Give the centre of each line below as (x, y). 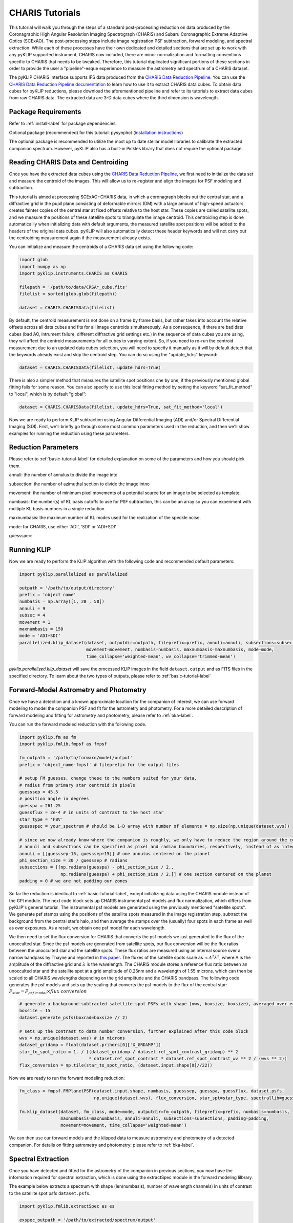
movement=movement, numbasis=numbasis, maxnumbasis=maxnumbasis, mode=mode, (180, 650)
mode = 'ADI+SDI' (40, 636)
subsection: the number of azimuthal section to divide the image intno (79, 484)
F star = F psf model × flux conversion (48, 992)
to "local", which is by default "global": (48, 394)
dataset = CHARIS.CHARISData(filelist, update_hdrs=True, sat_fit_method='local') (121, 407)
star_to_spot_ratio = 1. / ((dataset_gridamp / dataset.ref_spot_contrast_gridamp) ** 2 (129, 1052)
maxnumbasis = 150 (41, 629)
